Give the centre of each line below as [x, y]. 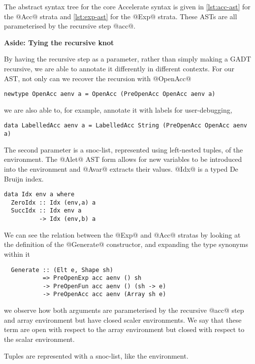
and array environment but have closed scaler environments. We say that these [123, 319]
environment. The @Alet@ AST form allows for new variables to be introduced [123, 159]
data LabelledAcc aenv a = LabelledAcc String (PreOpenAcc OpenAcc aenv [126, 126]
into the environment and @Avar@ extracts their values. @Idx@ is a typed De [121, 168]
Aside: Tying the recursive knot [59, 42]
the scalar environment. [39, 339]
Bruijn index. [24, 178]
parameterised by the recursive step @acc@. [70, 26]
